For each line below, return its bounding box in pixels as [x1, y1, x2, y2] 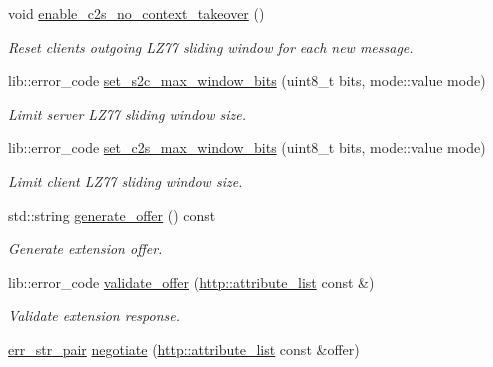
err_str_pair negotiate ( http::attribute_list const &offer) [8, 338, 360, 359]
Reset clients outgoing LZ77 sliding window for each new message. [8, 36, 414, 57]
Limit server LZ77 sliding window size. [8, 103, 246, 124]
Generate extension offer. [8, 238, 163, 259]
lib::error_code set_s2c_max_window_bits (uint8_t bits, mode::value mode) [8, 70, 486, 91]
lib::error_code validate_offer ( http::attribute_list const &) [8, 271, 375, 292]
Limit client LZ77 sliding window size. [8, 170, 243, 191]
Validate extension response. [8, 305, 181, 326]
